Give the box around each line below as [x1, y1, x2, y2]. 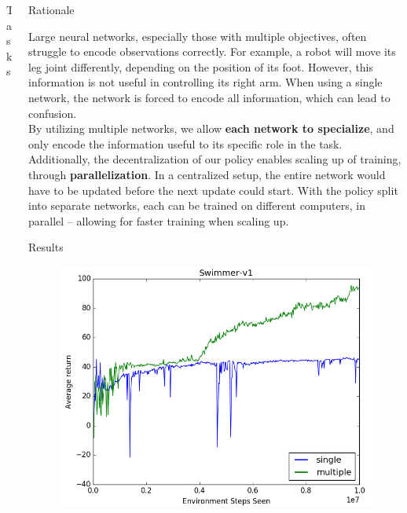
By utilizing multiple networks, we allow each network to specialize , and [28, 120, 394, 137]
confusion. [28, 104, 77, 121]
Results [28, 239, 64, 255]
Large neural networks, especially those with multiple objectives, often [28, 27, 367, 44]
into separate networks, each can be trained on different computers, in [28, 197, 365, 214]
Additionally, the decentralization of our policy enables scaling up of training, [28, 151, 401, 167]
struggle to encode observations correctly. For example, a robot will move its [28, 43, 396, 60]
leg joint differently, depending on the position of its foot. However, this [28, 58, 374, 75]
